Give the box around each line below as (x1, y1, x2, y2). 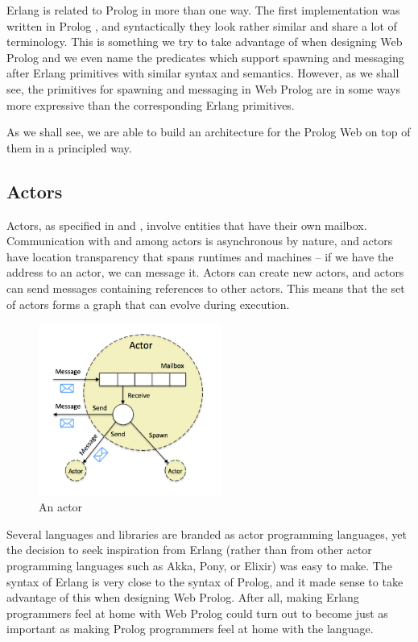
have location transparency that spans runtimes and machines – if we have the (6, 248, 394, 265)
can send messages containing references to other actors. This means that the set (6, 279, 405, 296)
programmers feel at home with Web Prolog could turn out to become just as (6, 604, 388, 621)
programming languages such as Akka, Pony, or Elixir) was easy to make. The (6, 557, 392, 574)
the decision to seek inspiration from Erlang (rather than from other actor (6, 541, 372, 558)
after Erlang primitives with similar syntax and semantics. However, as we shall (6, 65, 399, 81)
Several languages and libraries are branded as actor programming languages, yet (6, 525, 407, 542)
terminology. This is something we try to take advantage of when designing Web (6, 33, 403, 50)
